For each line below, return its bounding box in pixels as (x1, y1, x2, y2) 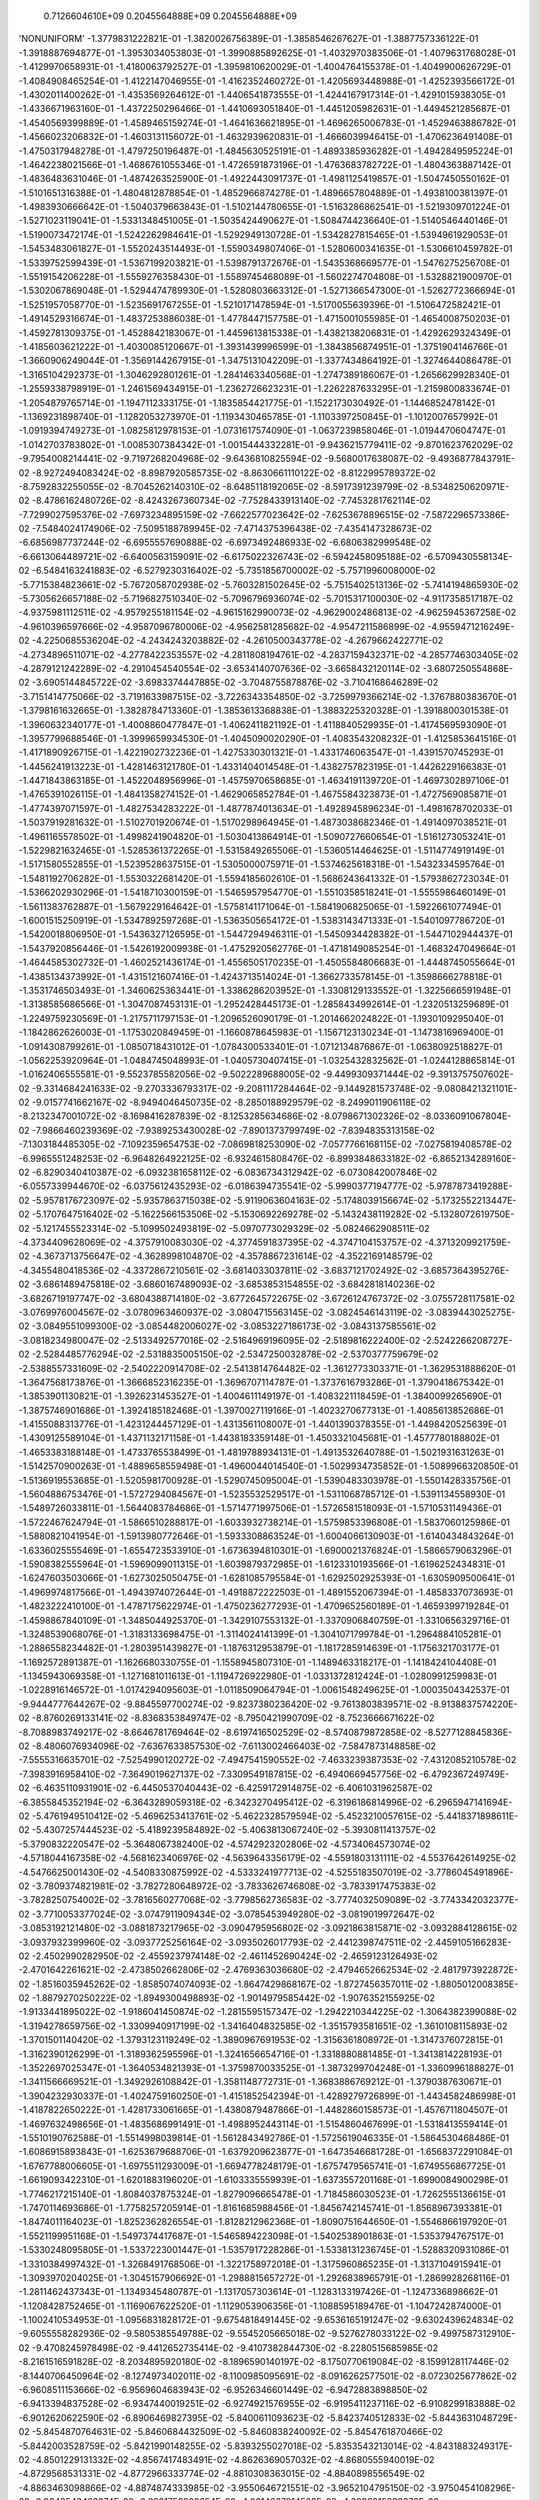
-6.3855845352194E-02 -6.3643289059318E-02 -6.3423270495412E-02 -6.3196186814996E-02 (18, 1796, 423, 1808)
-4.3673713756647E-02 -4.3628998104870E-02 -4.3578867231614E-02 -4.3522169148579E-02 (31, 1250, 434, 1262)
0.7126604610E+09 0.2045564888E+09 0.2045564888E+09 (43, 10, 297, 22)
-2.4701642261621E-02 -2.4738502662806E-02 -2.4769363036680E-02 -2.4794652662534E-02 (18, 1964, 429, 1976)
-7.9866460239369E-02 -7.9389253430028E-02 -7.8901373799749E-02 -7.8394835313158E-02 (31, 1124, 435, 1136)
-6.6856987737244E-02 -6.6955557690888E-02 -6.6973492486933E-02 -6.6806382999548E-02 (18, 536, 432, 549)
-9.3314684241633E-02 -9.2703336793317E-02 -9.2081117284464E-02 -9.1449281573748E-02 (31, 1082, 431, 1094)
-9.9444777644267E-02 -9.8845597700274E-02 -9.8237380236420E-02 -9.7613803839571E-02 (18, 1698, 428, 1710)
